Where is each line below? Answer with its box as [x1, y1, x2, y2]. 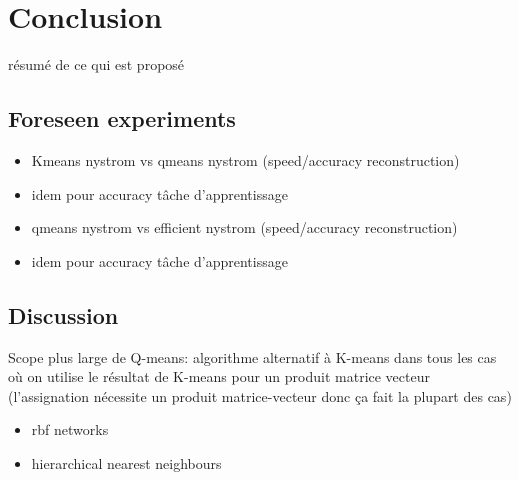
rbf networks [31, 419, 109, 440]
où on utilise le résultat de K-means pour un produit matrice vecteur [8, 366, 430, 387]
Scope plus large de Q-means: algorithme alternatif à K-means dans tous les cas [8, 346, 497, 367]
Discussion [8, 299, 119, 330]
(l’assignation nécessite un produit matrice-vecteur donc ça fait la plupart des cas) [8, 385, 512, 406]
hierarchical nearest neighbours [31, 452, 222, 473]
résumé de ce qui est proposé [8, 54, 185, 75]
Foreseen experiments [8, 103, 236, 134]
